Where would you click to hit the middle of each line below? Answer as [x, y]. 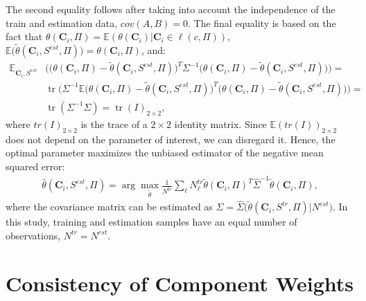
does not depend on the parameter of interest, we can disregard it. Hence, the [171, 139]
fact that [24, 36]
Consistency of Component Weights [180, 283]
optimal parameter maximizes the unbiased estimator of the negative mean [165, 153]
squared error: [35, 166]
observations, [33, 235]
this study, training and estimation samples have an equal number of [151, 222]
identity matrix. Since [220, 124]
